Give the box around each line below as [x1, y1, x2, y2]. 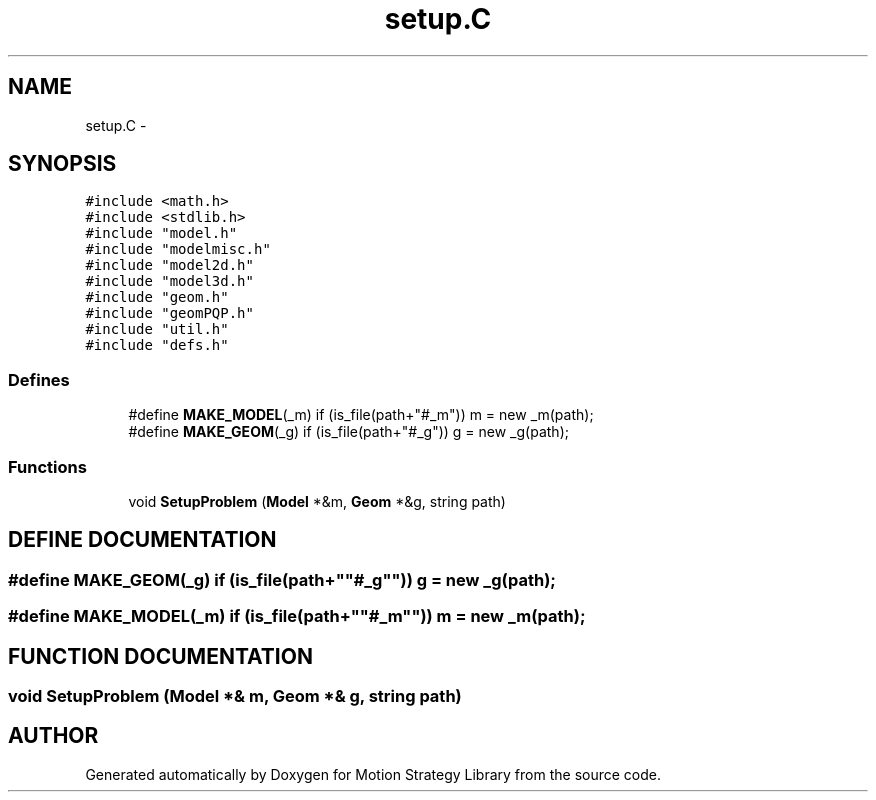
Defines [8, 369, 70, 390]
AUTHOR [8, 723, 99, 749]
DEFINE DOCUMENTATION [8, 527, 277, 553]
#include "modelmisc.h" [85, 241, 271, 258]
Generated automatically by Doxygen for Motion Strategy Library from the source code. [85, 765, 662, 783]
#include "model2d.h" [85, 257, 254, 274]
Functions [8, 456, 87, 477]
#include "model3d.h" [85, 273, 254, 290]
